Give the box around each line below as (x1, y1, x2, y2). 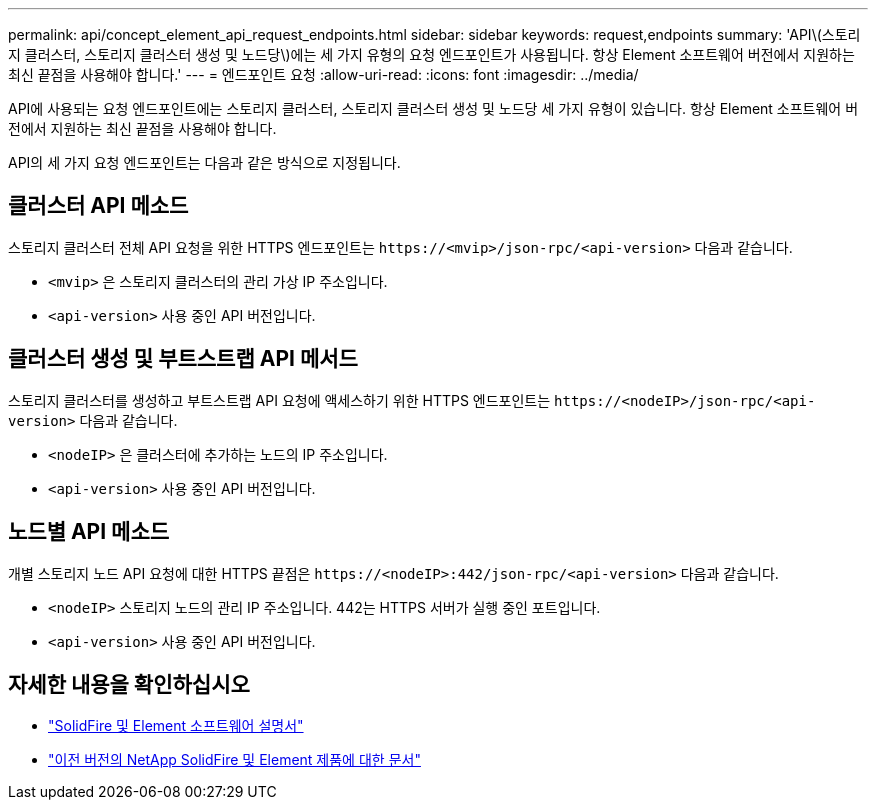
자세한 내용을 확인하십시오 (8, 671, 250, 697)
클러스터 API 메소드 (8, 193, 189, 219)
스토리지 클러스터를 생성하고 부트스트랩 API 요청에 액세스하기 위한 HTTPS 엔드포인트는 (8, 391, 551, 409)
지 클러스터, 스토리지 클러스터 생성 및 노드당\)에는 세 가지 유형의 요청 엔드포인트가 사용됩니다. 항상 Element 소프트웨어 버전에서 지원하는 (8, 46, 855, 63)
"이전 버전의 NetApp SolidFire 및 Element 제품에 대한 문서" (48, 751, 421, 769)
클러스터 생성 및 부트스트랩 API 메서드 (8, 346, 358, 372)
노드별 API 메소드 (8, 519, 170, 545)
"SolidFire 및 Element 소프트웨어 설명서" (48, 717, 304, 735)
